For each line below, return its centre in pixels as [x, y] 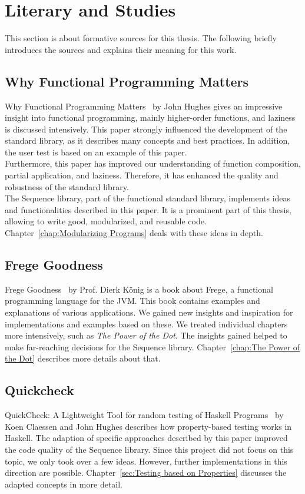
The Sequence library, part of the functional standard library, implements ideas [148, 198]
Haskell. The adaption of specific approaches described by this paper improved [146, 438]
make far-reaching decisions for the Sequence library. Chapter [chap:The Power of [152, 347]
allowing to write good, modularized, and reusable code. [106, 221]
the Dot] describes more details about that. [83, 358]
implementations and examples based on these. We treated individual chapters [146, 324]
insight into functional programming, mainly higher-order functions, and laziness [150, 117]
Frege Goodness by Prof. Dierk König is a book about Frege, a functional [139, 289]
